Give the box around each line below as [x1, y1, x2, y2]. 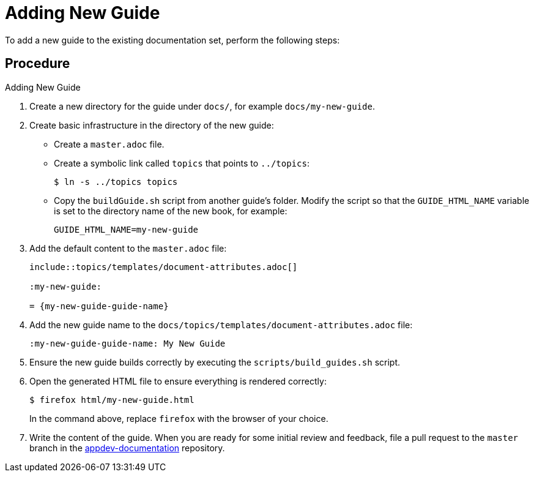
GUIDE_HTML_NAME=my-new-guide [54, 224, 199, 235]
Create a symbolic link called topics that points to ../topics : [54, 157, 310, 168]
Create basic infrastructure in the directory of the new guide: [29, 119, 274, 130]
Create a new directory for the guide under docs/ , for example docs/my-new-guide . [29, 100, 375, 111]
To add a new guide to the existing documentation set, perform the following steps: [5, 34, 340, 45]
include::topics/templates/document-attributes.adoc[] [29, 261, 298, 272]
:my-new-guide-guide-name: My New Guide [29, 338, 226, 348]
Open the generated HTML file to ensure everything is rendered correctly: [29, 375, 327, 386]
